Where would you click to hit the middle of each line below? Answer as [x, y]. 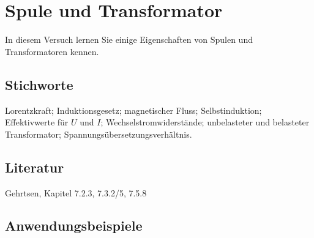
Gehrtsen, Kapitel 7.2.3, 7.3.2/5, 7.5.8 [76, 192]
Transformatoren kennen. [52, 51]
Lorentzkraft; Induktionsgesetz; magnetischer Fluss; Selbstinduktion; [133, 110]
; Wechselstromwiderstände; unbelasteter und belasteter [205, 122]
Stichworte [39, 84]
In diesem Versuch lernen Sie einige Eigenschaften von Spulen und [129, 39]
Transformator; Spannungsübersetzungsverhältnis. [99, 134]
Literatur [35, 167]
